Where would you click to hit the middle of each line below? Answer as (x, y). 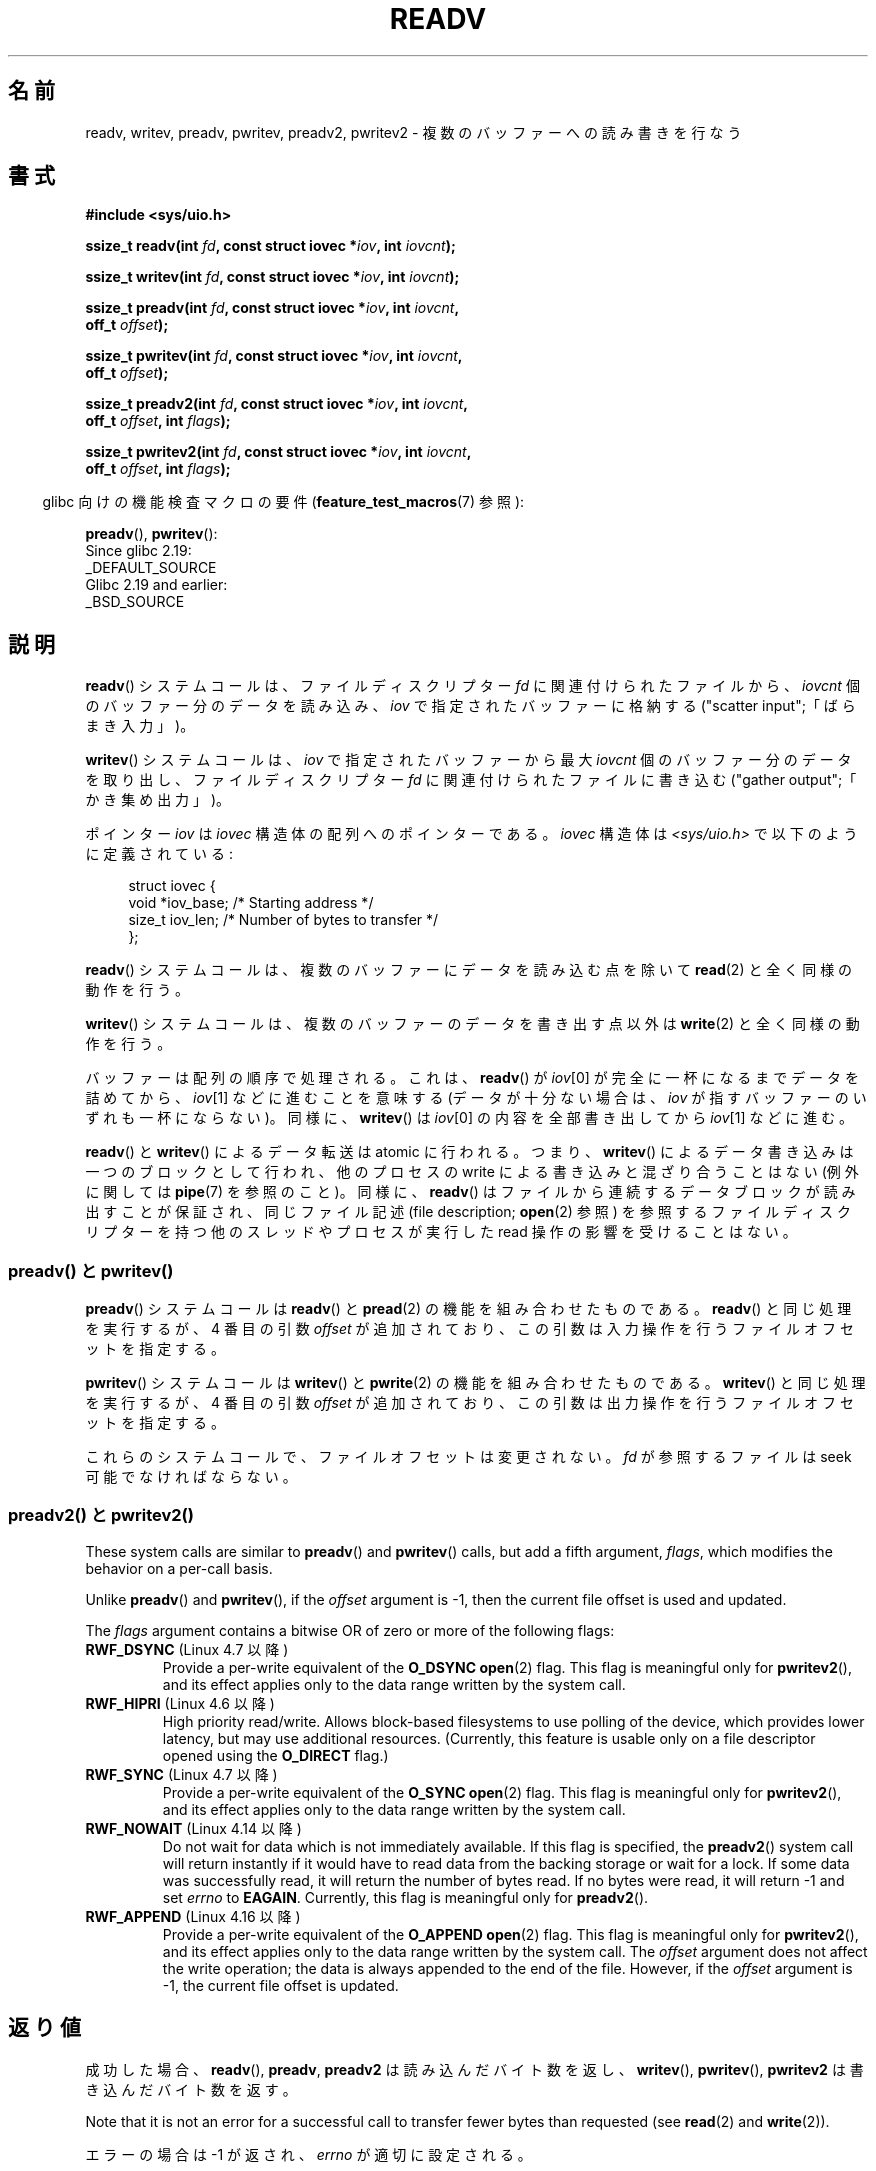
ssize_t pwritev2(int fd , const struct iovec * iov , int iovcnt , (278, 452)
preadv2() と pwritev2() (101, 1515)
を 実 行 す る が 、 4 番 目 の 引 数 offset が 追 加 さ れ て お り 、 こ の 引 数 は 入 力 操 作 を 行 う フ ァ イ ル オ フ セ (469, 1329)
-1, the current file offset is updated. (280, 1985)
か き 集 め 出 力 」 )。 (158, 800)
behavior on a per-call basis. (179, 1568)
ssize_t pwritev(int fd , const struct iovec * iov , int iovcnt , (274, 356)
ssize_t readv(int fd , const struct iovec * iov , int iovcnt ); (270, 246)
